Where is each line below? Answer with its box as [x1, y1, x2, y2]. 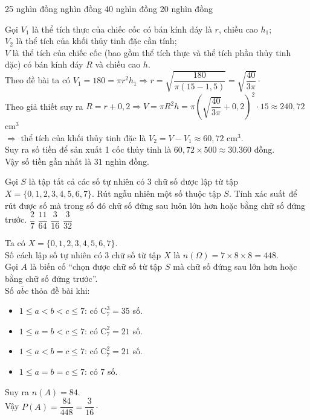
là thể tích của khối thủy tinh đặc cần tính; [16, 34, 177, 47]
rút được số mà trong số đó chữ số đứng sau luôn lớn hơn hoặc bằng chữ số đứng [5, 199, 306, 211]
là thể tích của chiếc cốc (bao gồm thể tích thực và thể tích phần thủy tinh [12, 46, 291, 59]
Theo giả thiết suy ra [5, 100, 83, 112]
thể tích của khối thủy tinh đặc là [21, 131, 146, 144]
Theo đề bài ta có [5, 74, 71, 86]
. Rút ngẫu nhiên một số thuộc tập [91, 186, 221, 199]
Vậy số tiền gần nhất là [5, 154, 92, 167]
